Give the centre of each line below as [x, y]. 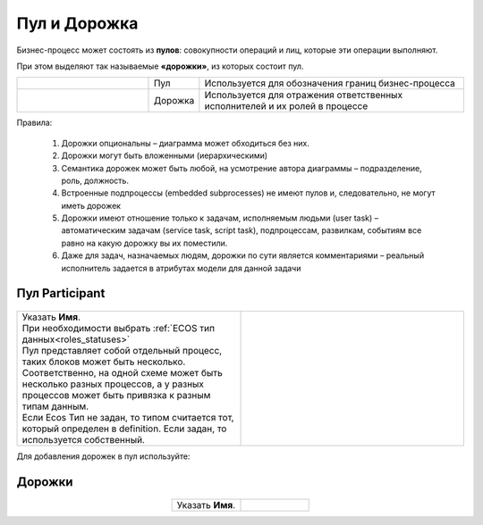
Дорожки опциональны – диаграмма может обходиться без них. [186, 143]
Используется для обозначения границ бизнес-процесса [330, 83]
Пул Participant [61, 293]
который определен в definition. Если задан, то [124, 429]
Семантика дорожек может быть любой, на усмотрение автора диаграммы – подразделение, [241, 168]
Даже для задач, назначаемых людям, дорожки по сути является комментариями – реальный [243, 255]
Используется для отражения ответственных [303, 96]
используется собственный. [83, 440]
